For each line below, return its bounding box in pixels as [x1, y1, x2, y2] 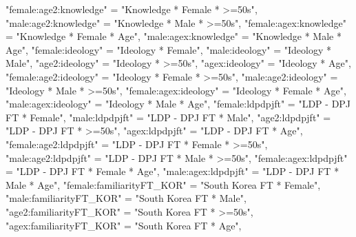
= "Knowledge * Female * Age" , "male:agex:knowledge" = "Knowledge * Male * [6, 29, 342, 43]
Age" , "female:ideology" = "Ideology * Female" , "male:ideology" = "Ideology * [6, 42, 331, 56]
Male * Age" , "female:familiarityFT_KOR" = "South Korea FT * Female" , [6, 177, 321, 192]
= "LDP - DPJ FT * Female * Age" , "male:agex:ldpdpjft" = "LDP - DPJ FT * [6, 164, 339, 178]
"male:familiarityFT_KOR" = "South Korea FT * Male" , [6, 191, 247, 205]
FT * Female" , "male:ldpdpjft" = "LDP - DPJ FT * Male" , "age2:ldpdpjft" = [6, 110, 331, 124]
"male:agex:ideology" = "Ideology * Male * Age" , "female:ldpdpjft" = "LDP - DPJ [6, 96, 351, 111]
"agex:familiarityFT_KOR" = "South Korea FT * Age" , [6, 218, 242, 232]
